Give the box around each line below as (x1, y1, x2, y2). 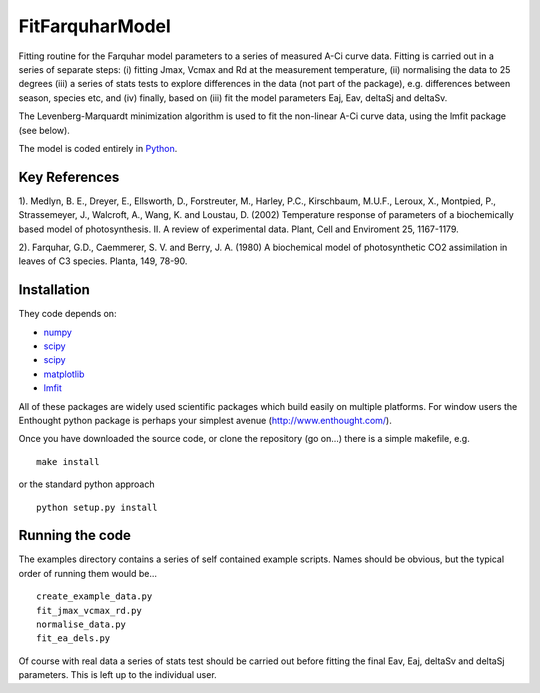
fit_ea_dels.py (36, 633, 111, 644)
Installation (18, 281, 90, 299)
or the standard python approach (18, 478, 155, 490)
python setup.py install (36, 501, 158, 513)
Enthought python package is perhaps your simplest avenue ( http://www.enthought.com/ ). (18, 415, 392, 426)
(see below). (18, 124, 70, 136)
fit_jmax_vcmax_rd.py (36, 605, 142, 616)
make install (36, 456, 100, 467)
